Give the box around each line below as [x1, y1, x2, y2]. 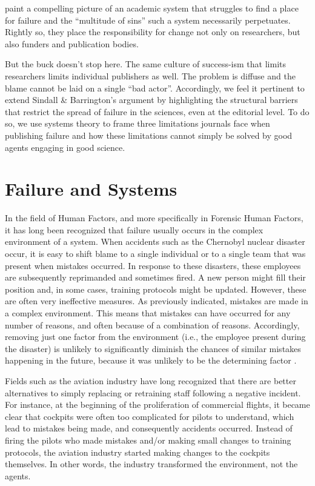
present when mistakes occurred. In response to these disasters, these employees [5, 259, 301, 271]
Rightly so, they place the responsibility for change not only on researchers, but [5, 25, 300, 38]
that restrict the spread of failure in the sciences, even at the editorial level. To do [5, 105, 310, 118]
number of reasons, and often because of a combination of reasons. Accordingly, [5, 318, 300, 331]
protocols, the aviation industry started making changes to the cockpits [5, 445, 270, 458]
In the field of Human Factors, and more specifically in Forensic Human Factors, [5, 211, 303, 224]
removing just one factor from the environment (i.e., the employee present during [5, 330, 306, 343]
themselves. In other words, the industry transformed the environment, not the [5, 458, 298, 470]
